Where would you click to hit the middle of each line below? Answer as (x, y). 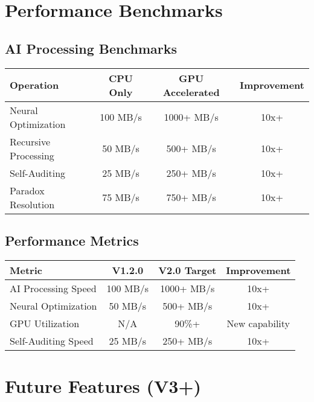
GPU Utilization (45, 323)
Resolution (32, 204)
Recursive (30, 141)
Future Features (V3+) (103, 385)
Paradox (27, 190)
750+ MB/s (191, 197)
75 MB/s (121, 197)
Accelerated (191, 92)
